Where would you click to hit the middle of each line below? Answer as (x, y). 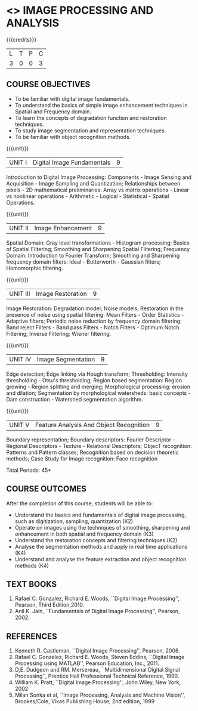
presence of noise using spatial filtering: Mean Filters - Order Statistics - (95, 314)
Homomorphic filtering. (35, 268)
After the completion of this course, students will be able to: (80, 503)
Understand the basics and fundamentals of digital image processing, (100, 515)
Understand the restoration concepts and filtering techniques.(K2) (96, 540)
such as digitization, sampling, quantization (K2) (74, 521)
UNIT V (19, 425)
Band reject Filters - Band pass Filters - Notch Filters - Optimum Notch (93, 327)
